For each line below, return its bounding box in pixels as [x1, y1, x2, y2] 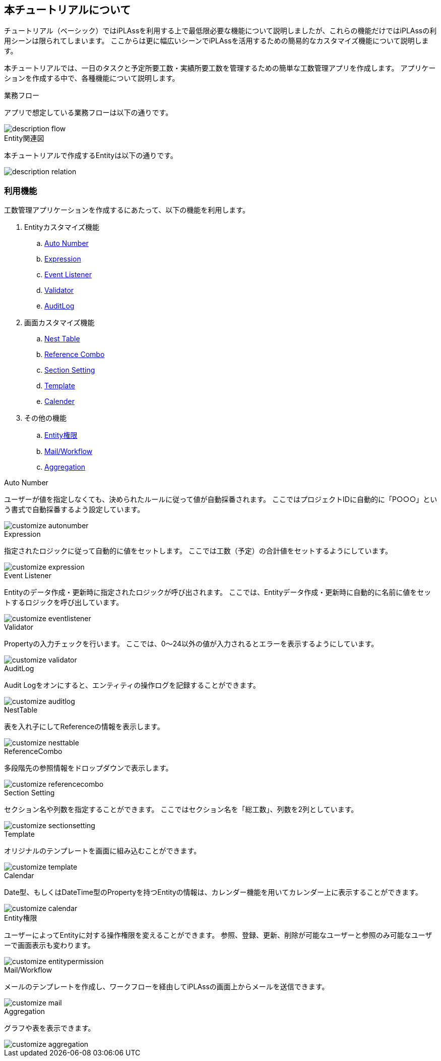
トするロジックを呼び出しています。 [4, 598, 123, 607]
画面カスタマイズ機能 [24, 318, 95, 327]
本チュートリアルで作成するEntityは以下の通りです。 [4, 151, 177, 160]
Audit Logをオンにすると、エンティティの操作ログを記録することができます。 [4, 681, 260, 690]
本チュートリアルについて [4, 4, 131, 16]
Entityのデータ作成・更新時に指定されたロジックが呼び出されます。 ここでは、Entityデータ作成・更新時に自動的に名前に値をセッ [4, 588, 431, 597]
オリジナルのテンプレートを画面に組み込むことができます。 [4, 846, 201, 855]
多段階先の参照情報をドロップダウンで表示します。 [4, 764, 173, 773]
